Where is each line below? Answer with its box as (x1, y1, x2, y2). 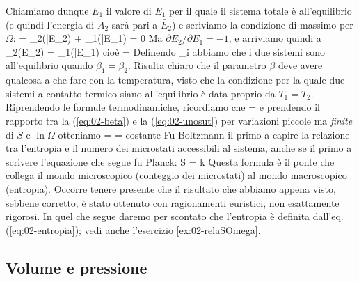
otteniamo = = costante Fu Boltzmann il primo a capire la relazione (58, 127, 350, 141)
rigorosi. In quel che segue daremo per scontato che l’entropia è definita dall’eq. (6, 209, 344, 224)
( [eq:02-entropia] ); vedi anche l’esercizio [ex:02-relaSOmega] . (6, 222, 261, 237)
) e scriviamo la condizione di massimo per (171, 17, 353, 31)
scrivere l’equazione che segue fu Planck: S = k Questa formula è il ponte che (6, 154, 335, 169)
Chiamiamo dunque (6, 3, 89, 17)
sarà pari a (111, 17, 158, 31)
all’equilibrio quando (6, 58, 93, 72)
